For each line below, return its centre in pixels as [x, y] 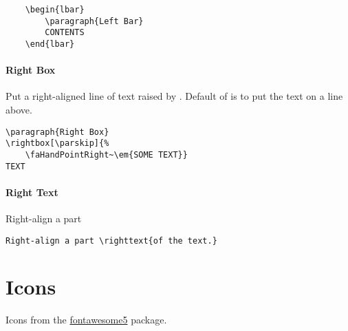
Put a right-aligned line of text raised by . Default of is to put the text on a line [174, 96]
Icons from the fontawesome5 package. [86, 320]
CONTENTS [65, 33]
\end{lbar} [50, 44]
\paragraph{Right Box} [57, 132]
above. [19, 110]
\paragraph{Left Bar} [94, 21]
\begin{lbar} [55, 10]
